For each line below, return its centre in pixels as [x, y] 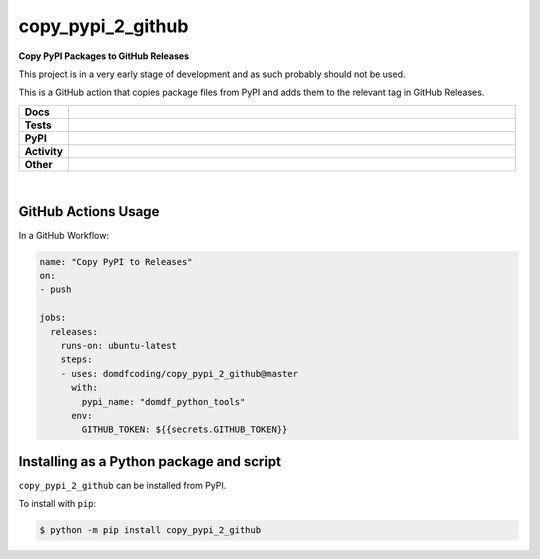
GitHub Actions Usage [89, 211]
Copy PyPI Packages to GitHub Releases [104, 56]
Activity [44, 151]
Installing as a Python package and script [150, 461]
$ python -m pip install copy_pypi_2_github [150, 530]
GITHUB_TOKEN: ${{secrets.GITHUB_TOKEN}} [184, 429]
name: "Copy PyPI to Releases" [116, 261]
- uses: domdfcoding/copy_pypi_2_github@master [179, 373]
